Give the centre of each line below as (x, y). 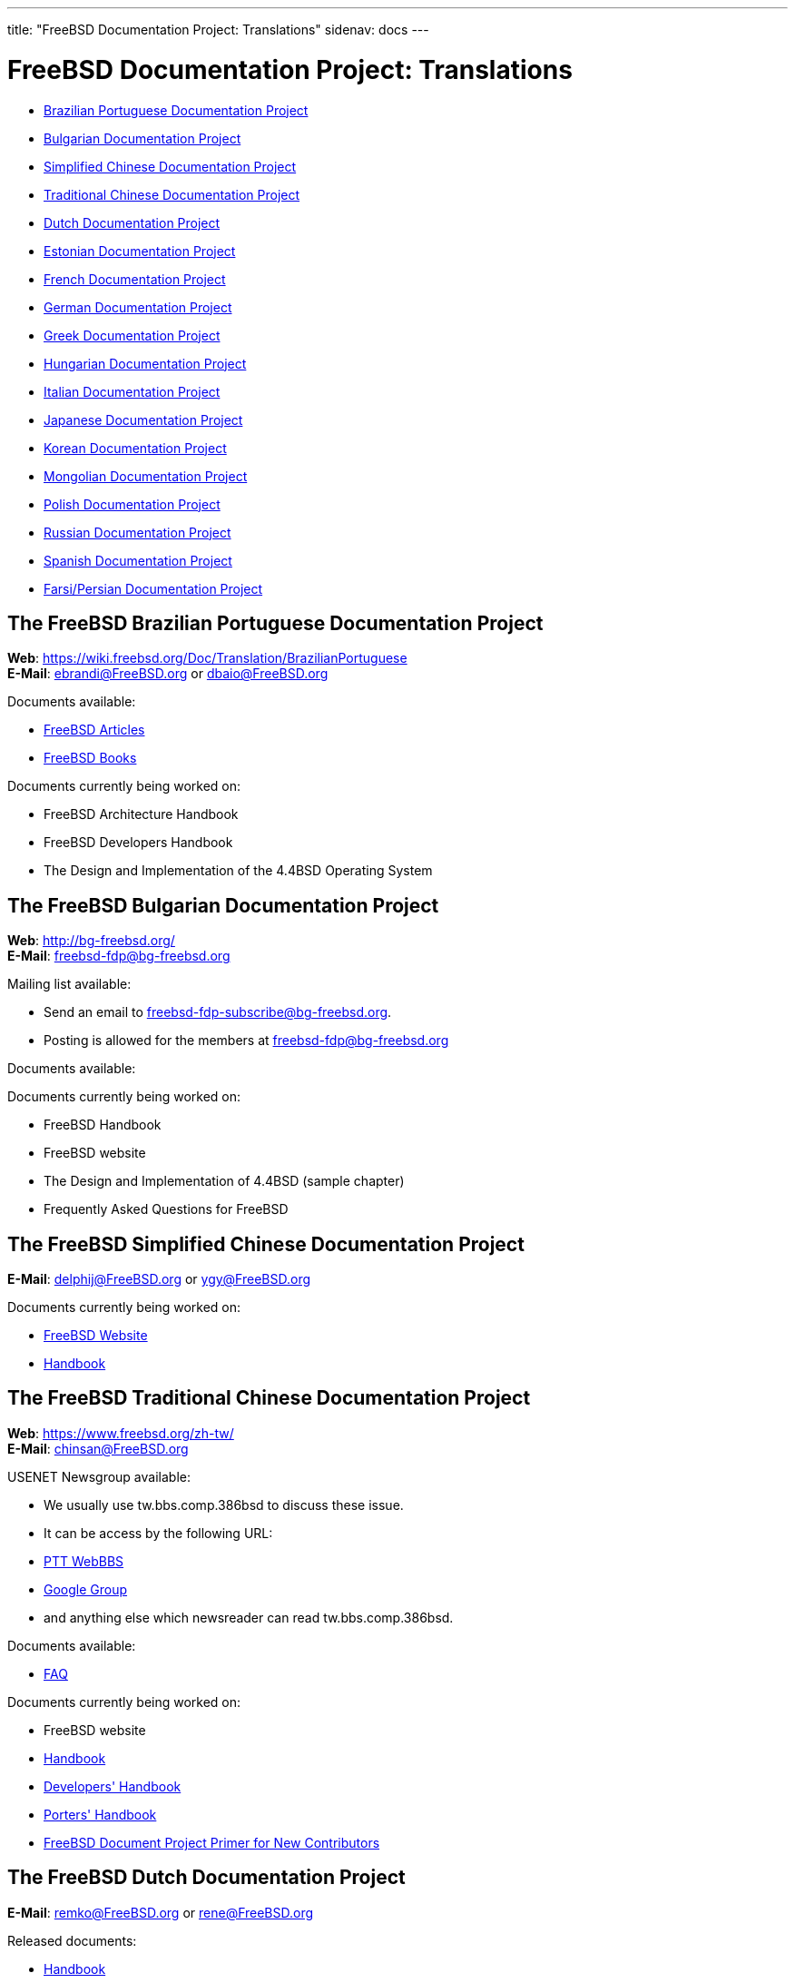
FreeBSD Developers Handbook (138, 843)
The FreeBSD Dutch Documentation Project (206, 1878)
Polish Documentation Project (132, 504)
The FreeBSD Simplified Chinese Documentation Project (266, 1244)
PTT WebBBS (84, 1561)
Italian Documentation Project (132, 391)
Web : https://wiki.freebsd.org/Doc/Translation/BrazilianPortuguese (207, 658)
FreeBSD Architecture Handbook (141, 814)
